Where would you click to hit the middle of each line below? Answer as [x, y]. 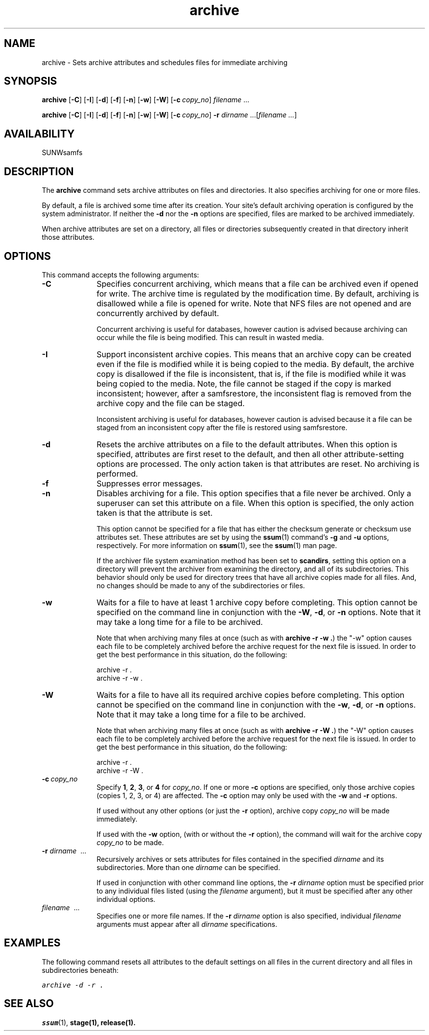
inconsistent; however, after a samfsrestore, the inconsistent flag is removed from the [254, 393]
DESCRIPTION [39, 171]
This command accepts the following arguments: [120, 275]
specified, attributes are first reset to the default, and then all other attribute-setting [250, 454]
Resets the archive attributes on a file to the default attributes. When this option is [247, 444]
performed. [117, 473]
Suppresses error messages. [150, 483]
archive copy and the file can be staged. [171, 403]
